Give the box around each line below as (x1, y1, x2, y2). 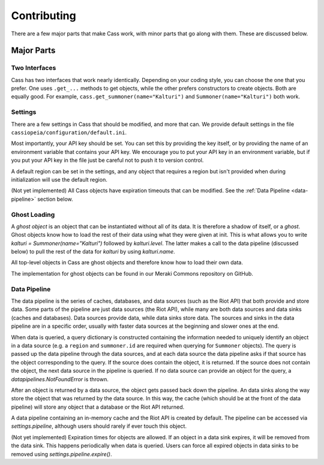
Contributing (11, 9, 76, 22)
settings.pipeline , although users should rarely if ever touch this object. (11, 422, 187, 430)
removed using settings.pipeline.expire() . (11, 450, 112, 458)
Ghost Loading (11, 210, 55, 219)
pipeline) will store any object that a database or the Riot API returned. (11, 403, 185, 410)
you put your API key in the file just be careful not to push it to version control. (11, 156, 204, 164)
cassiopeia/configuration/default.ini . (11, 129, 127, 136)
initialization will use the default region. (11, 176, 107, 183)
